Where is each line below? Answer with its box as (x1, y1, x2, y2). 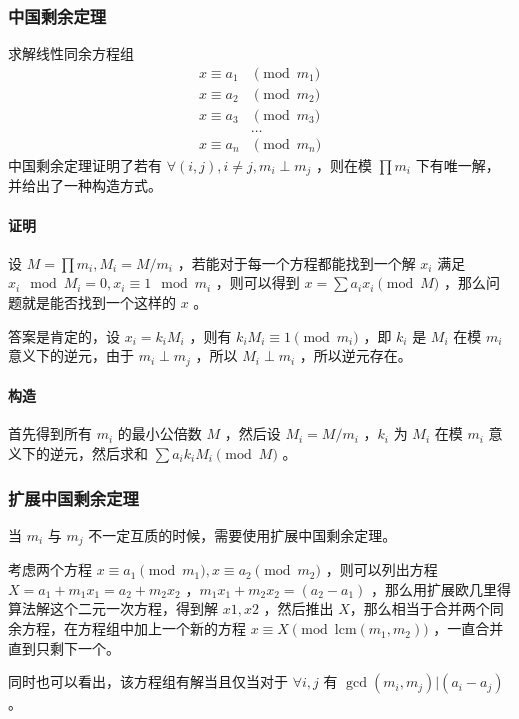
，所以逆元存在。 (299, 345, 412, 366)
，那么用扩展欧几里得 (370, 578, 511, 599)
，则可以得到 (215, 272, 300, 293)
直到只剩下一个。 (8, 637, 120, 658)
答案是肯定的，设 (8, 325, 120, 346)
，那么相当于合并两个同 (349, 598, 504, 619)
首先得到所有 (8, 423, 92, 444)
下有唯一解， (415, 154, 500, 175)
